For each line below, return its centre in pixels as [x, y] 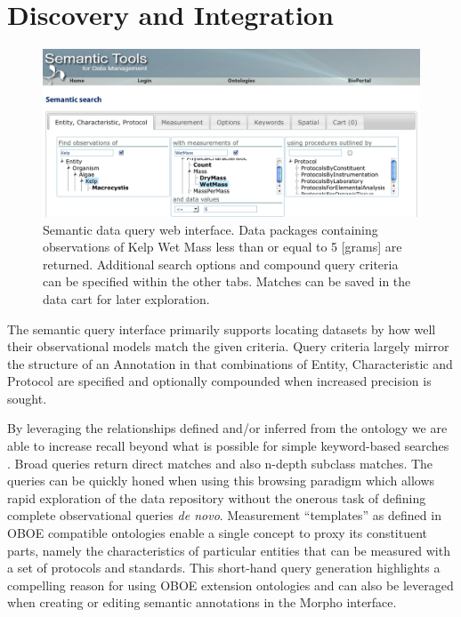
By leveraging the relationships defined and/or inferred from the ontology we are [227, 428]
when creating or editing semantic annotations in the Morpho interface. [202, 602]
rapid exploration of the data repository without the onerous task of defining [217, 497]
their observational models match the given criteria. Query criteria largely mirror [228, 346]
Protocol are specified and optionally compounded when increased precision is [219, 381]
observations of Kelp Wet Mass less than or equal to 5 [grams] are [222, 247]
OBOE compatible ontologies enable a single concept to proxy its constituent [218, 533]
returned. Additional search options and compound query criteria [221, 264]
